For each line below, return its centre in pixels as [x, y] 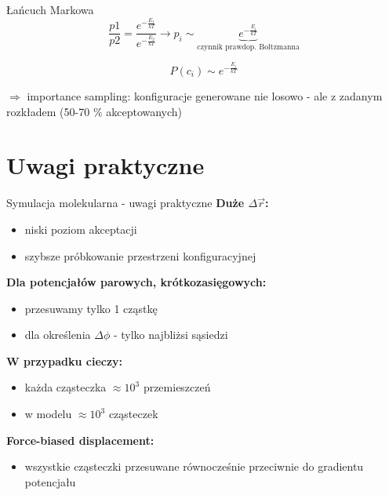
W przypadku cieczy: [65, 360]
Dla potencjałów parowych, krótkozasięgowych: [136, 282]
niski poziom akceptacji [81, 229]
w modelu [48, 414]
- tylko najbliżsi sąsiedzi [171, 335]
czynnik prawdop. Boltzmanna [248, 47]
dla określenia [58, 335]
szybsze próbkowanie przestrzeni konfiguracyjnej [140, 255]
